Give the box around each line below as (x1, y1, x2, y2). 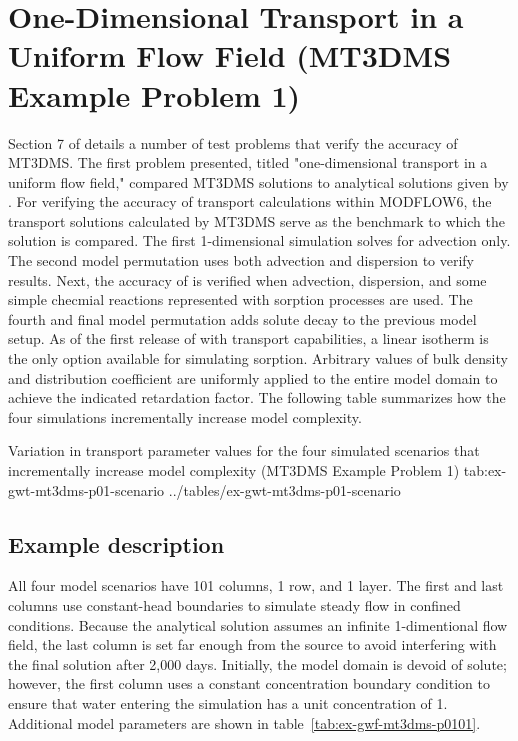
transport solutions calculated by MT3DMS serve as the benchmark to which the (8, 210, 505, 231)
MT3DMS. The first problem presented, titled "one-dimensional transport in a (8, 152, 488, 173)
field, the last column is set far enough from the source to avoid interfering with (8, 634, 497, 655)
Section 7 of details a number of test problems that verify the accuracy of (8, 132, 458, 153)
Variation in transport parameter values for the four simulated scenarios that (8, 440, 480, 461)
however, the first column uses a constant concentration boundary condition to (8, 673, 490, 694)
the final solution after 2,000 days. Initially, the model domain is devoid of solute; (8, 653, 507, 674)
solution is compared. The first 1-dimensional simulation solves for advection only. (8, 230, 511, 251)
